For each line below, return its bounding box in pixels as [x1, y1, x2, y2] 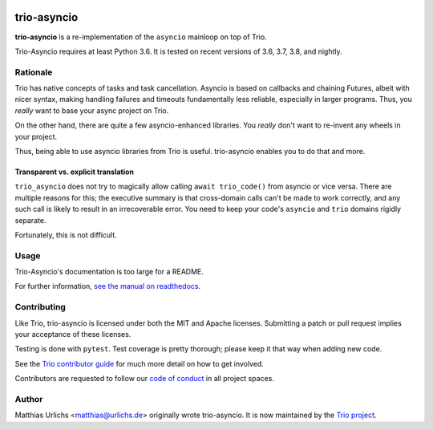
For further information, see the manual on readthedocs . [14, 282, 201, 291]
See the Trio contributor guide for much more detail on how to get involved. [14, 359, 265, 368]
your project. [14, 132, 58, 141]
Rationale [14, 67, 53, 78]
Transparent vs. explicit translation [14, 167, 135, 176]
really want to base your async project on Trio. [14, 105, 169, 116]
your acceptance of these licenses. [14, 330, 132, 339]
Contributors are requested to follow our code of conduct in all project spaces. [14, 374, 274, 383]
